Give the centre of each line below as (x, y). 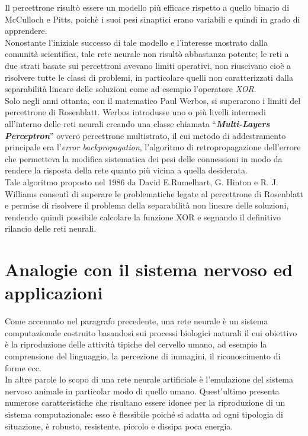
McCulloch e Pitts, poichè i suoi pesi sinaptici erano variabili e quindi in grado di (153, 19)
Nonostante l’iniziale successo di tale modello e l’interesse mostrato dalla (136, 42)
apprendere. (26, 31)
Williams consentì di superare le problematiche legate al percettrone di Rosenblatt (154, 193)
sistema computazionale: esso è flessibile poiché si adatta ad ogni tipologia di (144, 414)
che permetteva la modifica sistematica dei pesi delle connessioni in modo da (144, 158)
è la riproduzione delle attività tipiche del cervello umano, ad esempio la (136, 344)
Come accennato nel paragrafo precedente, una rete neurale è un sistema (137, 321)
